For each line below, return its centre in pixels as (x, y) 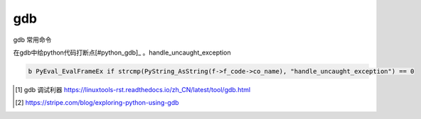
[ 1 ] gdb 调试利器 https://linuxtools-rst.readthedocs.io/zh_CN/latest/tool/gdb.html (133, 89)
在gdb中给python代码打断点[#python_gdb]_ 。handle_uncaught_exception (122, 52)
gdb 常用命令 (32, 40)
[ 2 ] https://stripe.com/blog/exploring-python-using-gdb (97, 103)
